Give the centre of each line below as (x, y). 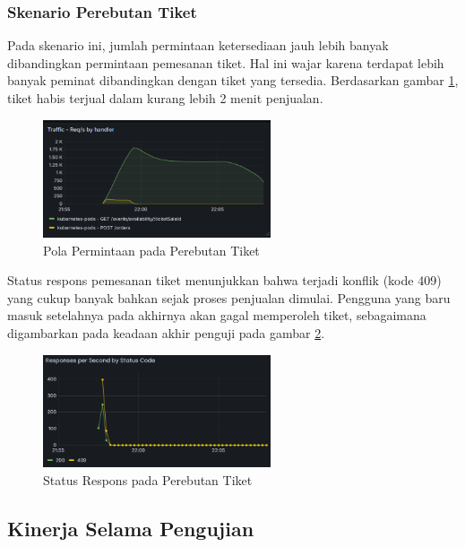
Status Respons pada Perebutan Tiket (148, 479)
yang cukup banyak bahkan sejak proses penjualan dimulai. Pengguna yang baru (229, 297)
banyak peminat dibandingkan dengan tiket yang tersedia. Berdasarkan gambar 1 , (233, 80)
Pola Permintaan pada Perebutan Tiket (151, 250)
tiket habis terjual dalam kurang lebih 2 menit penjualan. (165, 98)
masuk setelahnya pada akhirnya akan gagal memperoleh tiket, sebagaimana (217, 315)
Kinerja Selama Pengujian (131, 528)
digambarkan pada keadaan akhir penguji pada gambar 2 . (166, 333)
